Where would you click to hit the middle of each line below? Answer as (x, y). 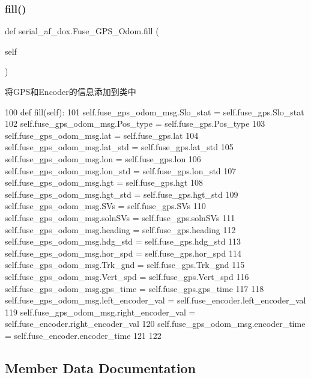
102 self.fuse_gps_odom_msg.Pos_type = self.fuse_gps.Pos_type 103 (135, 123)
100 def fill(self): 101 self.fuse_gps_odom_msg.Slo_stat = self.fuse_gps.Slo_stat (155, 111)
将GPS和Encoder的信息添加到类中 (71, 91)
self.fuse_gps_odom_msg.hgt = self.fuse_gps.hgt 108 (104, 182)
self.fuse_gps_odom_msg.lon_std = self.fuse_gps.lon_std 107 (121, 170)
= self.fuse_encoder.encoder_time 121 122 (83, 335)
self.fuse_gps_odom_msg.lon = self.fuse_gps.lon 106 (103, 158)
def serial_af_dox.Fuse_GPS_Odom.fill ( (82, 31)
